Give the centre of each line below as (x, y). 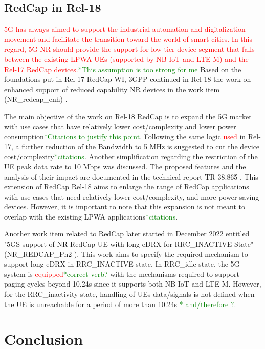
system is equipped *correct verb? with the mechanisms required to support (122, 274)
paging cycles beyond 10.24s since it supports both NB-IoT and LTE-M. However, (133, 284)
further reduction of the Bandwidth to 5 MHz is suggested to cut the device (141, 146)
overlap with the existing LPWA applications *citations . (91, 216)
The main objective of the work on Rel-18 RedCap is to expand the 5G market (128, 116)
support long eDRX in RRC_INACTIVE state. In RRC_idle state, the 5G (122, 264)
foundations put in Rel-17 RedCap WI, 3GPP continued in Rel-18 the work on (128, 79)
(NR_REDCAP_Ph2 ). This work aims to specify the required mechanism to (126, 254)
